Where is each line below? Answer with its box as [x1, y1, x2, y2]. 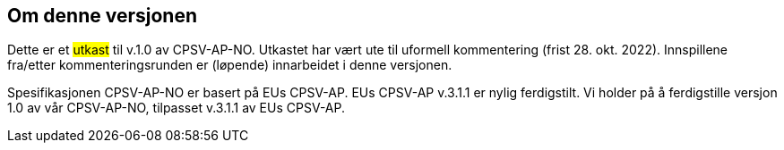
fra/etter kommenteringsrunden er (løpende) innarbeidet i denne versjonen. [7, 57, 452, 73]
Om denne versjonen [7, 4, 197, 27]
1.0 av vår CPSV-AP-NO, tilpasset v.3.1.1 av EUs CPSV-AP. [7, 100, 346, 116]
